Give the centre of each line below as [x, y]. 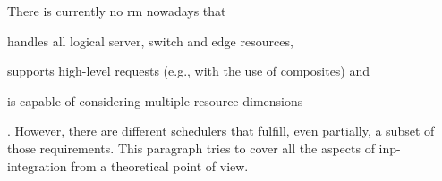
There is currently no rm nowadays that [117, 11]
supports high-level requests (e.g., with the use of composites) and [189, 71]
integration [37, 165]
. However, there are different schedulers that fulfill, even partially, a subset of [221, 131]
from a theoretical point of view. [160, 165]
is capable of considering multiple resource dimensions [155, 100]
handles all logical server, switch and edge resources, [150, 41]
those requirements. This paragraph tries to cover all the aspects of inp [202, 148]
